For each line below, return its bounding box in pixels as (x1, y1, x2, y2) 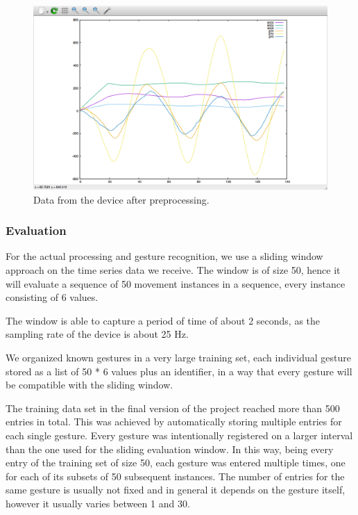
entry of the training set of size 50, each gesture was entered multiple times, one (6, 455, 346, 470)
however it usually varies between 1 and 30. (6, 496, 190, 510)
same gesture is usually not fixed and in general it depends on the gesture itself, (6, 482, 346, 497)
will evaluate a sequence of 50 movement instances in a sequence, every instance (6, 276, 346, 291)
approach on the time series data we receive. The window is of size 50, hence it (6, 263, 341, 277)
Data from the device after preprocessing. (33, 192, 210, 206)
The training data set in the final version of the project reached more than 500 (6, 400, 340, 415)
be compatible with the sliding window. (6, 377, 173, 392)
